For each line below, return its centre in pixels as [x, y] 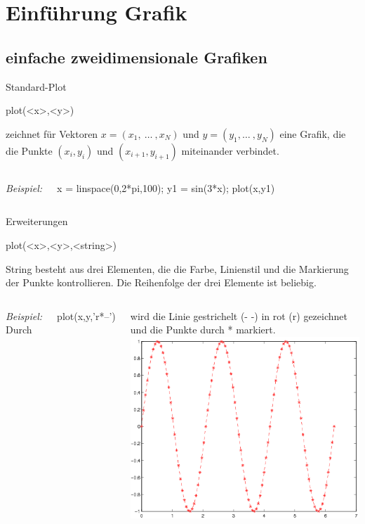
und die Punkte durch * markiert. [203, 330]
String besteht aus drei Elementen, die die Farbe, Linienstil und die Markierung [177, 268]
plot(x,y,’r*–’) [86, 315]
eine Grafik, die [313, 133]
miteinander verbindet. [230, 150]
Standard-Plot [36, 86]
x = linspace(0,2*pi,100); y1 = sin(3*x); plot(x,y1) [166, 187]
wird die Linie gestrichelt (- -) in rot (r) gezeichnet [239, 315]
